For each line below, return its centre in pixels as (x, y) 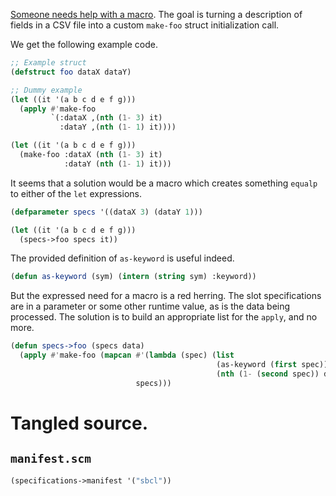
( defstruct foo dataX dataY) (71, 72)
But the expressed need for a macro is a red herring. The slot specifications (166, 296)
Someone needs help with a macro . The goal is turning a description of (156, 14)
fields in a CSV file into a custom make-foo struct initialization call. (145, 25)
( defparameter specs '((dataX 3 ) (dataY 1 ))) (106, 212)
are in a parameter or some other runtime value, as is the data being (150, 306)
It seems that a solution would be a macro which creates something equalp (164, 183)
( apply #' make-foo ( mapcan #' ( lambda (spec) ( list (127, 355)
